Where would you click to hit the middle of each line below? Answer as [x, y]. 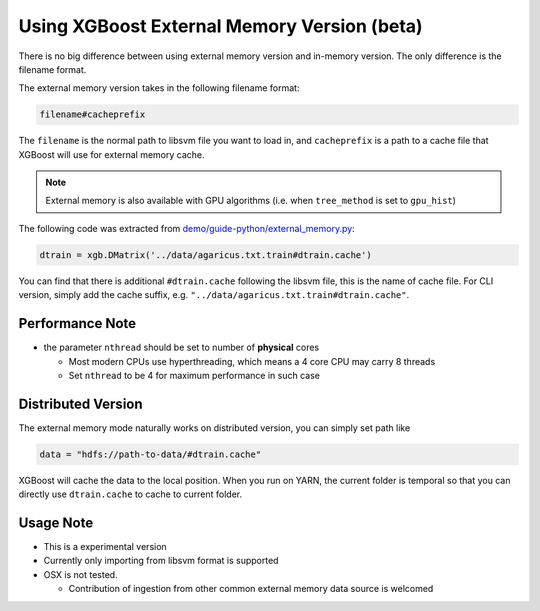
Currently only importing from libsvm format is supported [161, 561]
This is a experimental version [105, 547]
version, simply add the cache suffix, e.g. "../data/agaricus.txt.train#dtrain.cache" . [214, 295]
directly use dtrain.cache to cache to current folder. [130, 494]
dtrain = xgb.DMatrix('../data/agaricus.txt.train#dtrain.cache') [205, 254]
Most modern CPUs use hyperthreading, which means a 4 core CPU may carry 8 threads [252, 361]
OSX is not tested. [81, 574]
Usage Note [56, 522]
